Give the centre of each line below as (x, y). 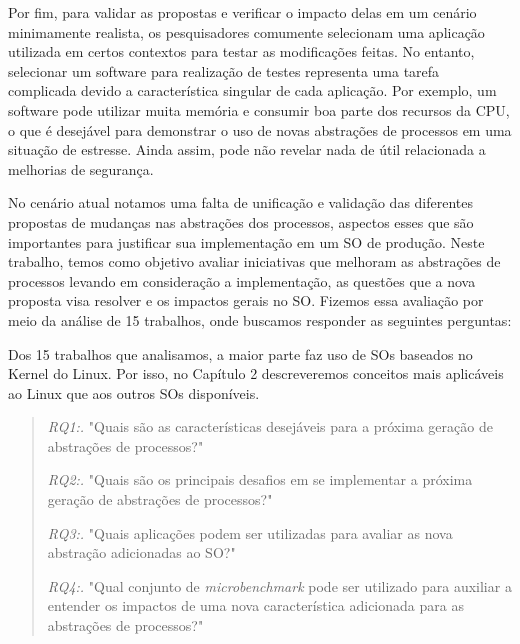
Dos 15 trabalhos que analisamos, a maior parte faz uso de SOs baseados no (240, 353)
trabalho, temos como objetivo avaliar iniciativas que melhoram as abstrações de (254, 261)
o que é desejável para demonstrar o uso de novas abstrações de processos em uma (260, 129)
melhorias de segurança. (81, 168)
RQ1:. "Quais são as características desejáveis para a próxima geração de (270, 426)
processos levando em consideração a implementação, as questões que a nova (242, 280)
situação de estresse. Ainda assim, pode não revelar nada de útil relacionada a (247, 149)
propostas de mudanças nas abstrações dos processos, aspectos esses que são (241, 221)
